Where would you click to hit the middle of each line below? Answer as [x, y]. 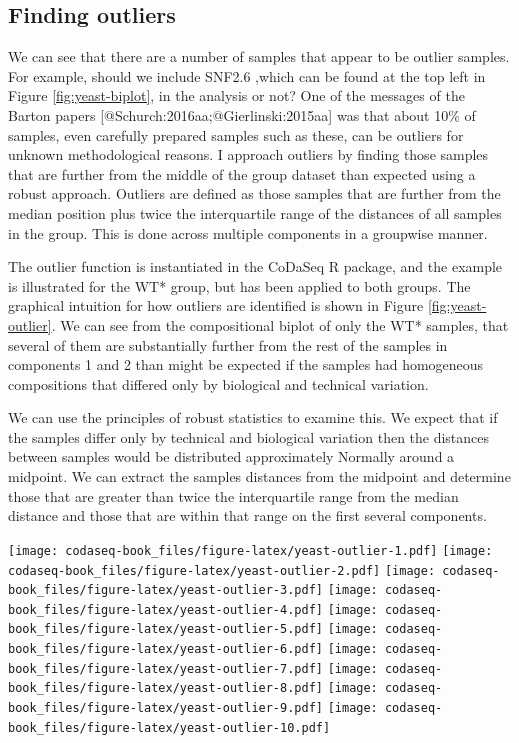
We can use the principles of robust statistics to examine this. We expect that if [253, 417]
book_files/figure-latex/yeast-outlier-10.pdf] [169, 727]
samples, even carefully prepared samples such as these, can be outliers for [236, 134]
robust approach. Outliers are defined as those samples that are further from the [254, 193]
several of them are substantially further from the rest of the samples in [228, 344]
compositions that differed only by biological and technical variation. [218, 383]
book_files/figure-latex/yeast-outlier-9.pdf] [165, 708]
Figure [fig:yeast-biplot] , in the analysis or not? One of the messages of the [236, 95]
